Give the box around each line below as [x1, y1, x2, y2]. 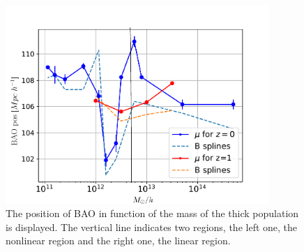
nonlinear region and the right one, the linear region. [6, 233, 231, 248]
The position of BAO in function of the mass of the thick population [6, 206, 299, 221]
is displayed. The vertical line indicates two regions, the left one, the [6, 219, 298, 234]
